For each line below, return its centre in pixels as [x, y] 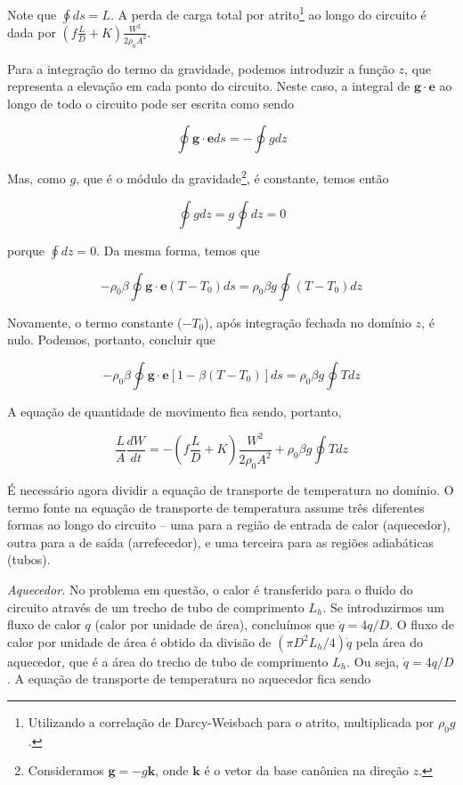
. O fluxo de [422, 624]
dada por [32, 32]
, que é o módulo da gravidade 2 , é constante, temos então [232, 177]
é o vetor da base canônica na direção [306, 770]
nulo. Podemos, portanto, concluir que [111, 340]
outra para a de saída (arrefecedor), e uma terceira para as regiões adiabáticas [220, 542]
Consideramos [66, 770]
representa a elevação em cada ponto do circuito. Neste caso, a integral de [209, 86]
